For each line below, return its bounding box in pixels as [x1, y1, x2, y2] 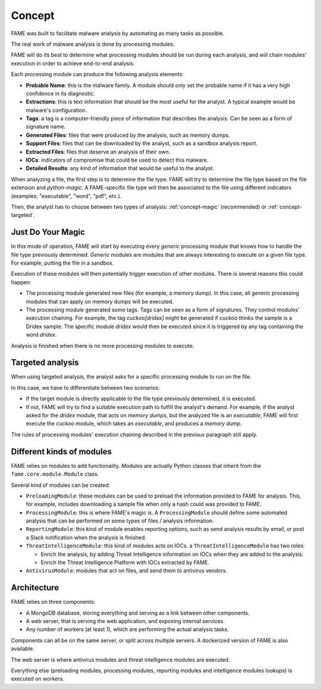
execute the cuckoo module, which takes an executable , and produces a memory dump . [26, 420, 242, 427]
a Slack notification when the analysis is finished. [26, 534, 147, 541]
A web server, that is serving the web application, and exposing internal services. [26, 618, 225, 625]
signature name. [26, 123, 66, 130]
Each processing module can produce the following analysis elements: [11, 71, 184, 78]
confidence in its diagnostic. [26, 90, 95, 97]
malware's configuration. [26, 106, 87, 114]
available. [11, 645, 35, 652]
